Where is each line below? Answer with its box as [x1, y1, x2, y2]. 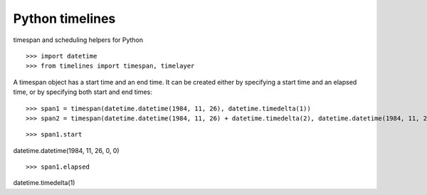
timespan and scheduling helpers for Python [13, 36, 144, 44]
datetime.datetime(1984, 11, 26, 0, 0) [13, 146, 120, 154]
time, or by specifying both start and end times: [13, 88, 152, 96]
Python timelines [13, 11, 116, 26]
